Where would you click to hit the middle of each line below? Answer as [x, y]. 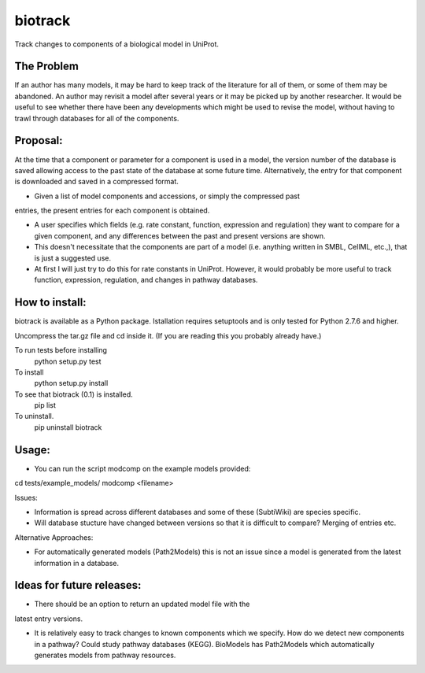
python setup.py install [71, 383]
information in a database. [77, 563]
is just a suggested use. [73, 258]
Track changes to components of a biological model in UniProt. [117, 44]
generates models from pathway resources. [105, 655]
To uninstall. [34, 416]
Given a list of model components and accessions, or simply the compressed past [167, 196]
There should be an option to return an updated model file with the [142, 604]
